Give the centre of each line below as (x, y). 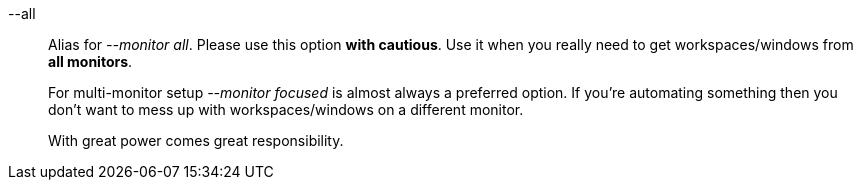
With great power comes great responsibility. (196, 140)
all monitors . (90, 61)
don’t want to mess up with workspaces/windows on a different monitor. (286, 109)
